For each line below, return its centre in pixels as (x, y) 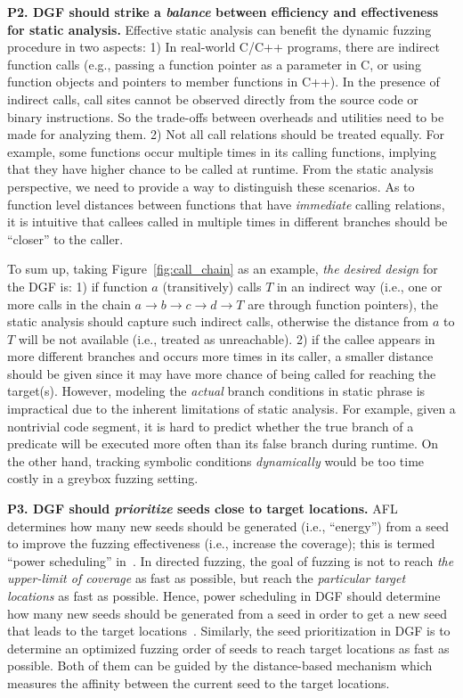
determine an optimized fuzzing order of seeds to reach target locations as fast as (228, 648)
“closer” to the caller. (65, 238)
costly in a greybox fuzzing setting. (103, 478)
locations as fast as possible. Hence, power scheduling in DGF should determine (224, 595)
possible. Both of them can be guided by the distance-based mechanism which (220, 665)
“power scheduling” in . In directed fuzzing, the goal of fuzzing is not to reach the (231, 560)
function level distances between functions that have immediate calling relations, (226, 204)
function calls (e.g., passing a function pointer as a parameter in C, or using (214, 64)
